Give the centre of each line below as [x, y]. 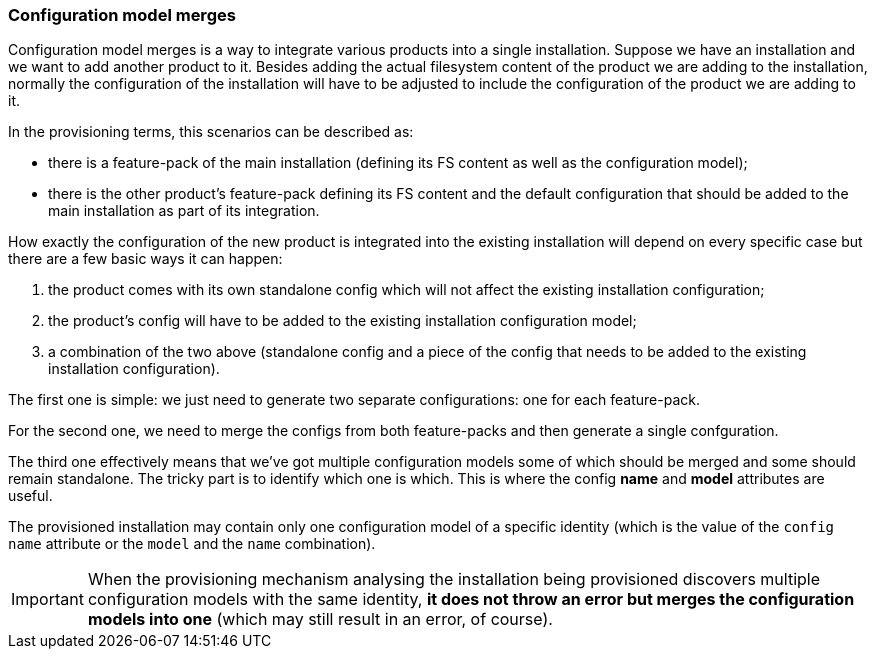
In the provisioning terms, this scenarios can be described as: [211, 132]
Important [47, 599]
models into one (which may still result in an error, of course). [320, 619]
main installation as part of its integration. [184, 211]
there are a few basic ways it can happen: [145, 259]
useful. [30, 496]
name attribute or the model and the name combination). [192, 544]
